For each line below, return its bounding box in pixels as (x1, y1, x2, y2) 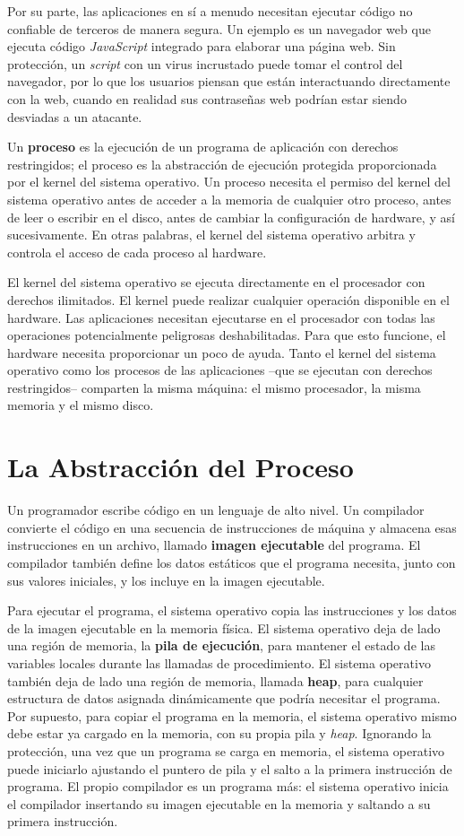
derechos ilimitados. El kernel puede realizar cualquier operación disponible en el (7, 290, 450, 309)
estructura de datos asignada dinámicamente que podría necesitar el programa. (7, 689, 441, 708)
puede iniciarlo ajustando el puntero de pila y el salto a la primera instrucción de (7, 759, 452, 778)
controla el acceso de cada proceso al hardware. (7, 242, 267, 261)
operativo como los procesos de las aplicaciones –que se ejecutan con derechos (7, 361, 433, 379)
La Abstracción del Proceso (7, 448, 354, 485)
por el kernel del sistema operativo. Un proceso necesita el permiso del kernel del (7, 172, 451, 191)
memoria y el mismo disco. (7, 396, 154, 414)
